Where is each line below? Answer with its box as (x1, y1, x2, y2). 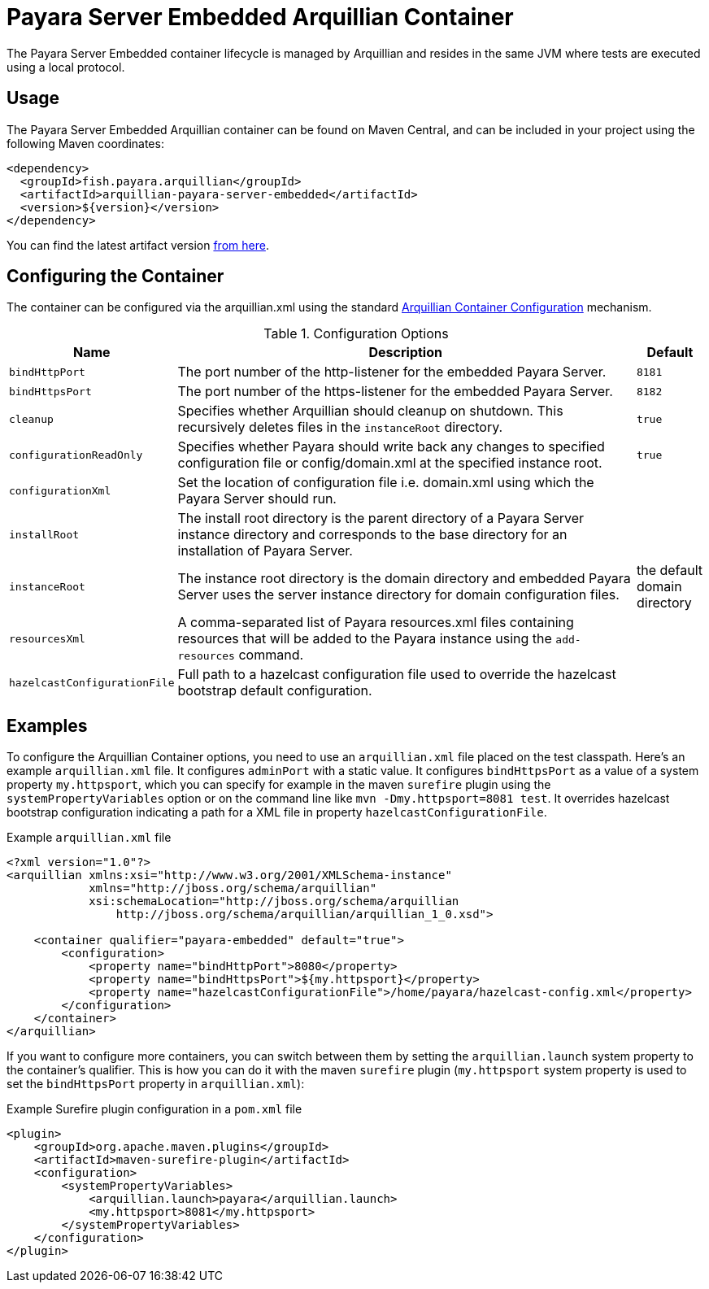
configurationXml (9, 484, 111, 497)
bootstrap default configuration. (177, 682, 372, 699)
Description (368, 344, 442, 361)
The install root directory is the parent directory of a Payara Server (177, 510, 585, 527)
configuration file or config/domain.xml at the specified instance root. (177, 455, 602, 472)
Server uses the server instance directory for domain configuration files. (177, 586, 620, 603)
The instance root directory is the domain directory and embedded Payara (177, 570, 631, 587)
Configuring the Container (7, 266, 224, 287)
